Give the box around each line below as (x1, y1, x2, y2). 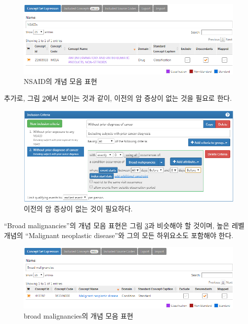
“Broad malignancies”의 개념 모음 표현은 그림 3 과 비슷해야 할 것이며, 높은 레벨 (4, 220, 245, 230)
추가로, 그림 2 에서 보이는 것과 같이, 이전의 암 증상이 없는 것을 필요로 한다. (4, 92, 232, 103)
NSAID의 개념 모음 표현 (24, 76, 97, 86)
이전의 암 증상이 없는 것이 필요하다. (24, 203, 133, 214)
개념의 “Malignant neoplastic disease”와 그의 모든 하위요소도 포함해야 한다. (4, 230, 234, 240)
